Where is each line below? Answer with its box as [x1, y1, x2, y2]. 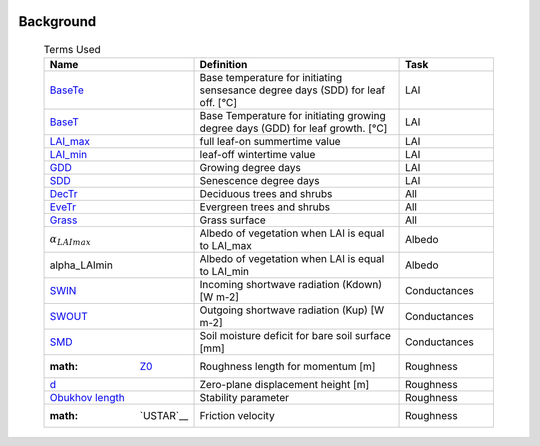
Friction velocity [199, 409, 275, 423]
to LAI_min [199, 265, 250, 279]
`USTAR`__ [139, 409, 189, 423]
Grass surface [199, 213, 267, 227]
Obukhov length [49, 391, 125, 405]
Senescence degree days [199, 174, 320, 188]
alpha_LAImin [49, 258, 114, 272]
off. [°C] [199, 96, 238, 110]
